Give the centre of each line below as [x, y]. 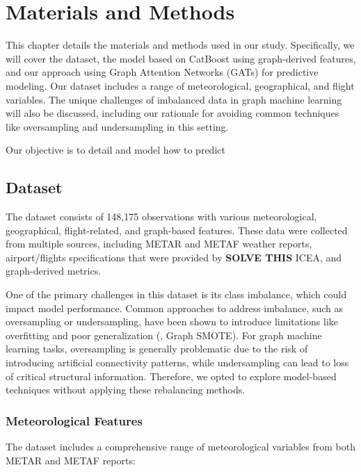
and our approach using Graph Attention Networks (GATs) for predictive [162, 72]
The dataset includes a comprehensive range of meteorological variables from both [180, 447]
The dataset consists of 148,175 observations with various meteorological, [161, 217]
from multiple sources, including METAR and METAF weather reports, [159, 244]
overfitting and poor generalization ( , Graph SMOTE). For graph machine [164, 335]
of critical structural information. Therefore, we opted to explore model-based [171, 376]
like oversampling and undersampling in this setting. [117, 126]
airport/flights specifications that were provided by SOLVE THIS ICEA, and [174, 257]
